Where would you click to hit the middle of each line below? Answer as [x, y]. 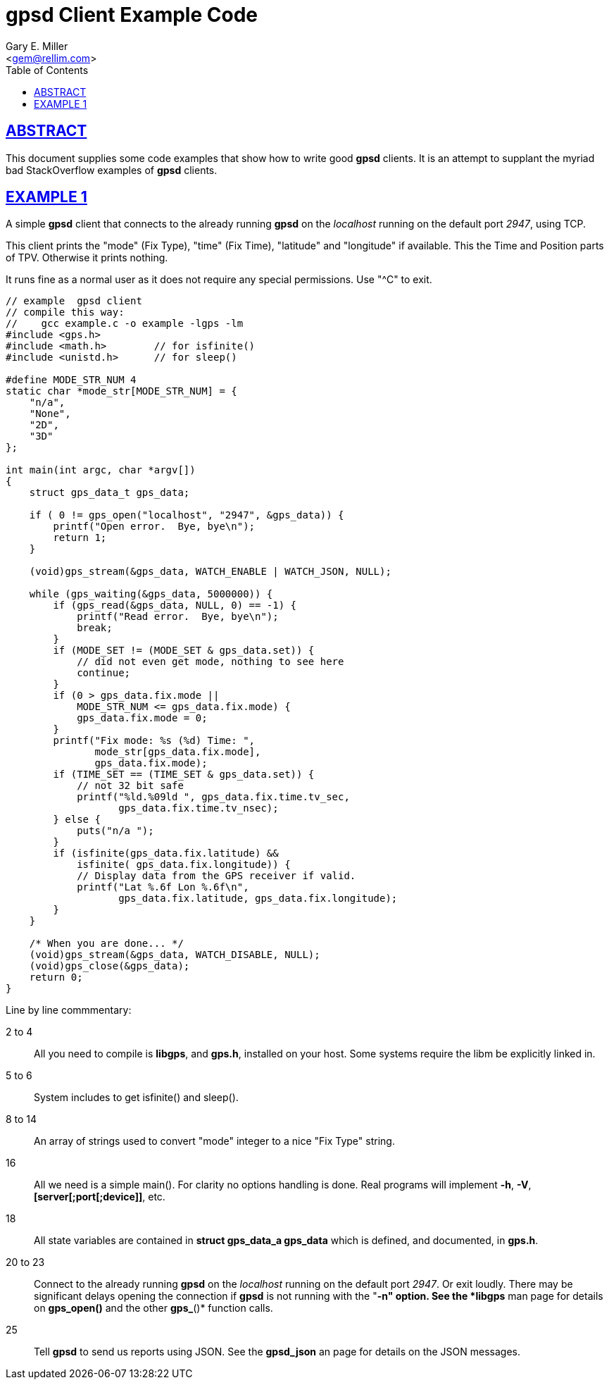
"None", [50, 414]
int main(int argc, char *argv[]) [101, 470]
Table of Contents [47, 70]
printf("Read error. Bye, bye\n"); [178, 617]
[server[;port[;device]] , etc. [100, 1197]
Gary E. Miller [37, 46]
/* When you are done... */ [106, 944]
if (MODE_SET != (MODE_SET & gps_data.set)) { [184, 651]
